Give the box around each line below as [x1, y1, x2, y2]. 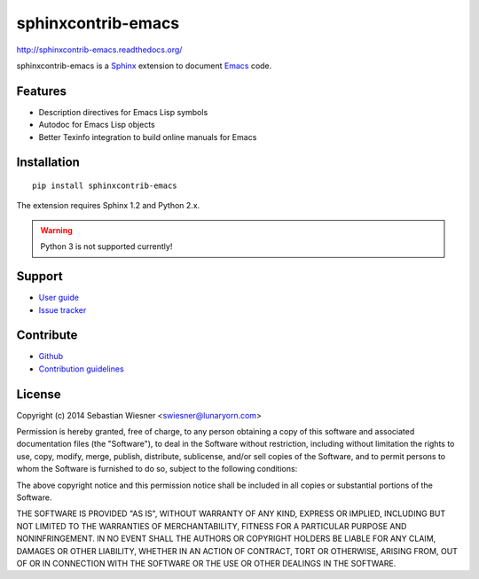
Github [38, 351, 64, 362]
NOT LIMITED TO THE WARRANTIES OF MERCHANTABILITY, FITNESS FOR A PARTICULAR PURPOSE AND [16, 520, 407, 531]
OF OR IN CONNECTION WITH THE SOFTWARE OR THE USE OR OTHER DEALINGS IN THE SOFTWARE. [16, 559, 397, 568]
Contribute [16, 328, 78, 343]
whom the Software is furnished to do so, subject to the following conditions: [16, 464, 298, 474]
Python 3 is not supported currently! [40, 241, 173, 252]
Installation [16, 155, 80, 170]
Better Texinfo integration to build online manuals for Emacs [38, 131, 257, 142]
